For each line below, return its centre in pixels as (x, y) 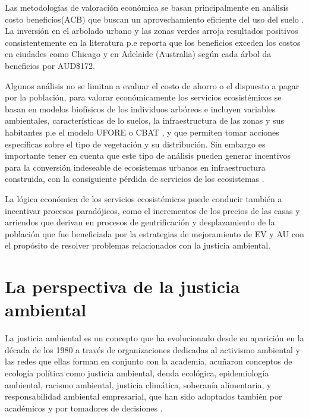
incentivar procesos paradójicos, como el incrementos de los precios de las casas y (152, 210)
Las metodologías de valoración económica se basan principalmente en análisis (147, 7)
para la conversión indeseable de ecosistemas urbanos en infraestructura (135, 167)
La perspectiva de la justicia (122, 286)
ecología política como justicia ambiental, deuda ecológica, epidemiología (137, 373)
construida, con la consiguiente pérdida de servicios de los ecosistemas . (135, 179)
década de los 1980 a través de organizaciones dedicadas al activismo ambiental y (153, 349)
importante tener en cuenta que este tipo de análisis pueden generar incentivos (148, 155)
